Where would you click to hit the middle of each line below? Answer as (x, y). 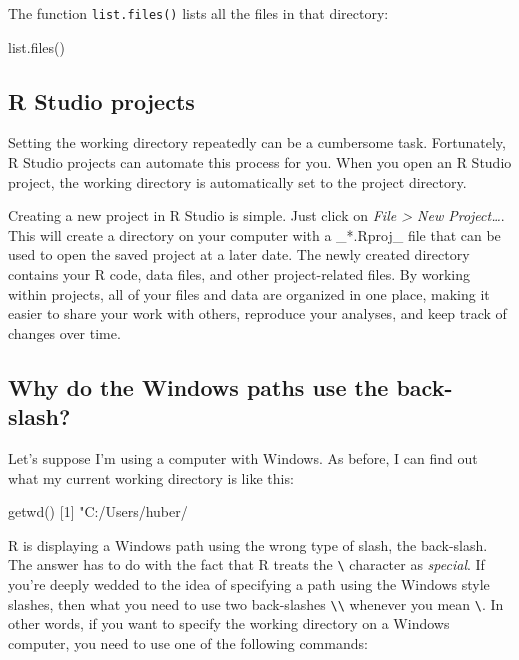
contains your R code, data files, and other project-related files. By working (239, 274)
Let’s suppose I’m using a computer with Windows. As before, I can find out (243, 457)
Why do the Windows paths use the (198, 386)
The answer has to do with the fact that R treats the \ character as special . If (246, 564)
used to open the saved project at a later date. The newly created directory (239, 254)
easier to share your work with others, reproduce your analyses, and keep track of (257, 313)
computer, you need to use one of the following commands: (188, 642)
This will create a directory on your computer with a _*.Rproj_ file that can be (254, 234)
